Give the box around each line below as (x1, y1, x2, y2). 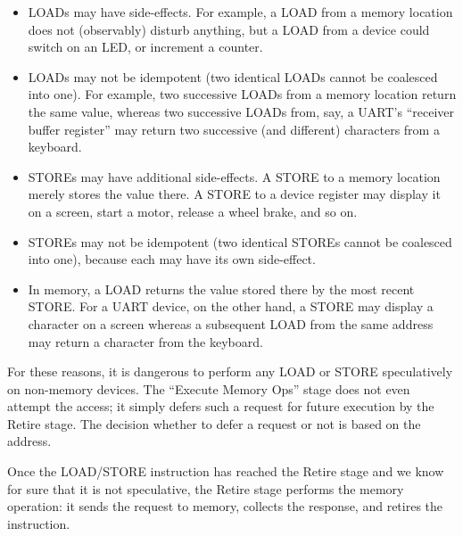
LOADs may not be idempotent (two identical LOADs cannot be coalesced (28, 67, 438, 86)
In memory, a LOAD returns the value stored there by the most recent (28, 279, 415, 298)
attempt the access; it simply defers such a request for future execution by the (7, 397, 434, 416)
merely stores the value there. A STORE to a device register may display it (28, 185, 441, 203)
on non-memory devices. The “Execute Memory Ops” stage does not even (7, 379, 410, 398)
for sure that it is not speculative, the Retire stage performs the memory (7, 479, 404, 498)
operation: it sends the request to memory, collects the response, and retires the (7, 497, 443, 515)
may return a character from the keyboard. (28, 332, 263, 350)
